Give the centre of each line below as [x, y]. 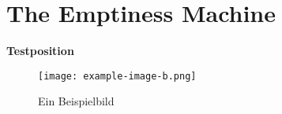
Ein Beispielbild [76, 101]
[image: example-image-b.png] [117, 76]
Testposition [40, 51]
